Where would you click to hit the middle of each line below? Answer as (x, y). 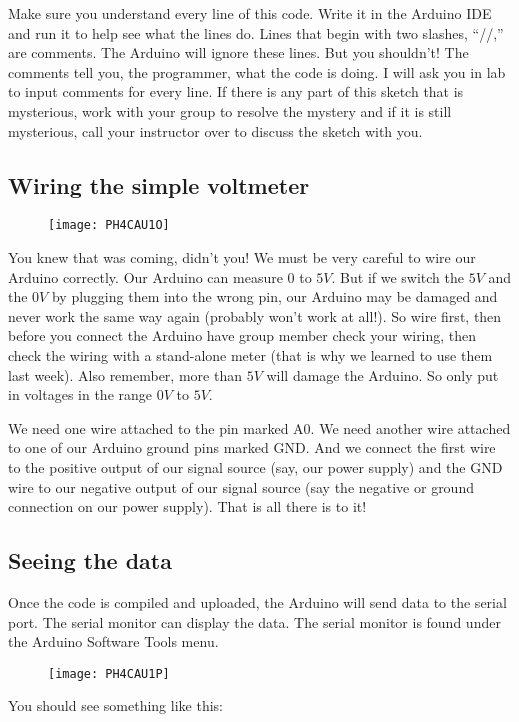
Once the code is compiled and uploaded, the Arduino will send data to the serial (257, 601)
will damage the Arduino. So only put (382, 374)
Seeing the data (90, 560)
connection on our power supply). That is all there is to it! (187, 506)
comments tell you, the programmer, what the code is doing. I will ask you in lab (257, 71)
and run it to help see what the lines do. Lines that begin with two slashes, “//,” (256, 32)
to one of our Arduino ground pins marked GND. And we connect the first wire (252, 447)
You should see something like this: (115, 705)
